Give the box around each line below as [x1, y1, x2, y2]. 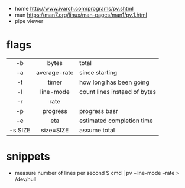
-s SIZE [9, 126, 31, 134]
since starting [79, 68, 117, 76]
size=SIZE [41, 126, 69, 134]
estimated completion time [79, 116, 154, 125]
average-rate [36, 68, 74, 76]
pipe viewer [14, 18, 44, 24]
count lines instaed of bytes [79, 87, 157, 96]
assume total [79, 126, 115, 134]
